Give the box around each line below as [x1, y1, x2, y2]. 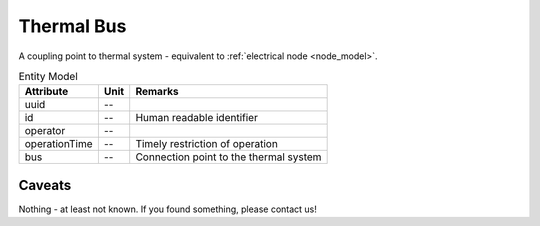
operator [24, 124, 66, 138]
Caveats [18, 176, 72, 194]
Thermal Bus [18, 15, 127, 37]
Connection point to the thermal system [135, 150, 322, 164]
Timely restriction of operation [135, 137, 279, 151]
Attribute [24, 85, 69, 99]
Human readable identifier [135, 111, 259, 125]
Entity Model [18, 70, 79, 84]
